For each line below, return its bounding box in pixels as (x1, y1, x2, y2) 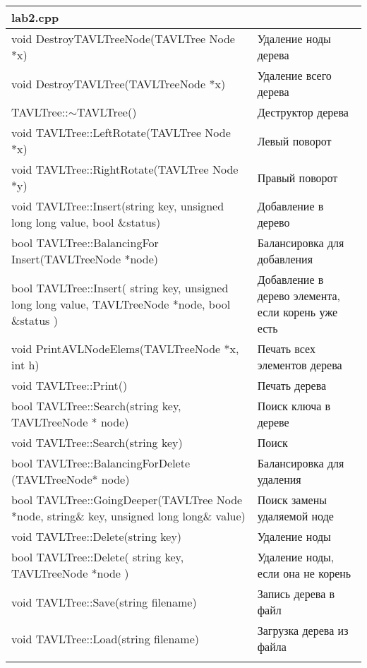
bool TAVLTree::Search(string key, (11, 398, 181, 414)
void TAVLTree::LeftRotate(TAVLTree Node (11, 124, 231, 141)
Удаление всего (257, 67, 332, 83)
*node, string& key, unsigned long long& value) (11, 508, 246, 524)
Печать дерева (257, 377, 327, 393)
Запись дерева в (257, 585, 335, 602)
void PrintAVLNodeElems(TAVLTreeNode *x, (11, 340, 239, 357)
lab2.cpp (11, 9, 59, 25)
